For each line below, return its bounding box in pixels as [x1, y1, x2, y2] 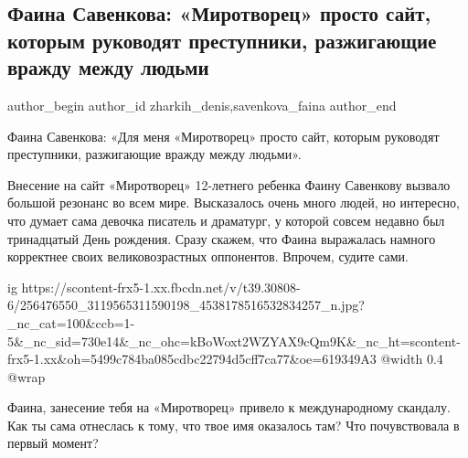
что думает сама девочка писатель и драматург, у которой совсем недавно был [7, 210, 445, 229]
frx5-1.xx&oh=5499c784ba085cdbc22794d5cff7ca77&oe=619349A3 [7, 349, 377, 368]
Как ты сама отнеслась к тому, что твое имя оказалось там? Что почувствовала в [7, 415, 460, 434]
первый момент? [7, 433, 99, 453]
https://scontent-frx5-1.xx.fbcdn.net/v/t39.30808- [21, 277, 301, 296]
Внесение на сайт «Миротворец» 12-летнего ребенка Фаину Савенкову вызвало [7, 175, 451, 194]
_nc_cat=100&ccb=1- [7, 313, 135, 332]
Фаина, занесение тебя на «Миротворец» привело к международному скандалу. [7, 398, 451, 417]
